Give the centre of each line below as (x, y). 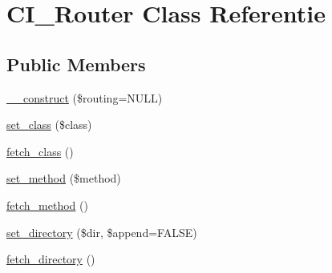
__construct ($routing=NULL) (85, 97)
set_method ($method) (64, 178)
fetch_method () (47, 205)
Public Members (76, 64)
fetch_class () (40, 151)
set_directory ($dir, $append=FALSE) (102, 232)
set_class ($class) (49, 124)
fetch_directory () (51, 259)
